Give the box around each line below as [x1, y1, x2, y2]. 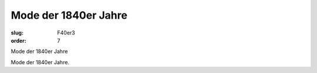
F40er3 [57, 29, 76, 36]
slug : [11, 29, 23, 36]
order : [11, 37, 26, 44]
